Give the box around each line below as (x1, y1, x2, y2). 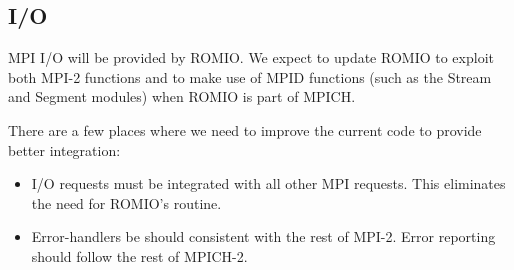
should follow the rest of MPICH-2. (31, 245, 248, 266)
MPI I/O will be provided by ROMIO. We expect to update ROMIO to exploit (8, 47, 494, 68)
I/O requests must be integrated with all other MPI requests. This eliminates (31, 173, 506, 194)
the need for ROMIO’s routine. (31, 192, 222, 213)
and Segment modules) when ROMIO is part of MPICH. (8, 86, 356, 107)
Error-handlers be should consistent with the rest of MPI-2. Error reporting (31, 226, 496, 247)
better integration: (8, 139, 121, 160)
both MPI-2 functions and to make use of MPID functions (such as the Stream (8, 66, 492, 87)
